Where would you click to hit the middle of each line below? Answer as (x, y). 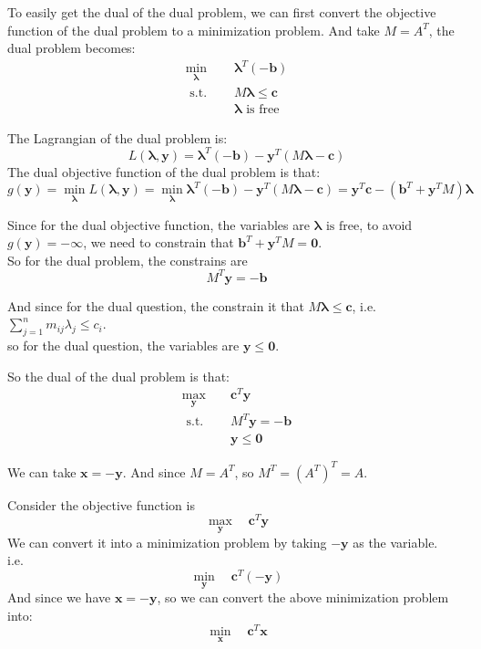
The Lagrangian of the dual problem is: (118, 137)
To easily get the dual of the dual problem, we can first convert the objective (222, 12)
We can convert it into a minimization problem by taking (167, 542)
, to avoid (386, 224)
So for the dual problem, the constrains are (128, 260)
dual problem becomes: (72, 48)
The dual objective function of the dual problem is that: (164, 171)
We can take (42, 471)
